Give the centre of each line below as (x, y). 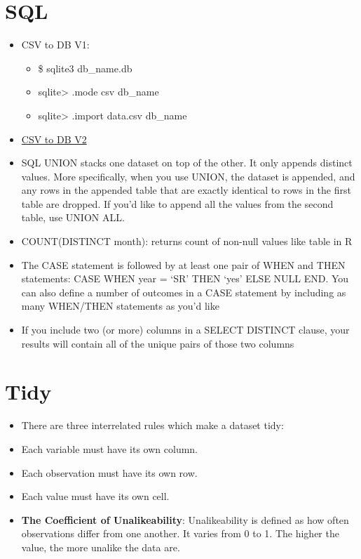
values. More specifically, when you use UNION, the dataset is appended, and (188, 176)
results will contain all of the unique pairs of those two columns (158, 343)
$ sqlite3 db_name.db (85, 68)
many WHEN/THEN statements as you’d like (120, 306)
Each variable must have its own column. (109, 448)
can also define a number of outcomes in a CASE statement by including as (184, 292)
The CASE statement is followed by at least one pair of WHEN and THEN (183, 264)
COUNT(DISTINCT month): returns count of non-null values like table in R (187, 241)
